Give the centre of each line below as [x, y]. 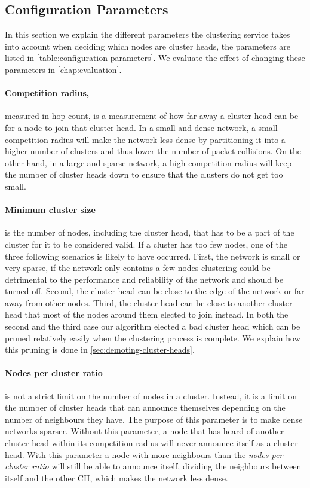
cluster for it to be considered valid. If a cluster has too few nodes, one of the [146, 244]
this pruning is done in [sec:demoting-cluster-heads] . [100, 350]
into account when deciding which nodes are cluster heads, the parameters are [148, 46]
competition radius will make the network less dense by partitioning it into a [145, 139]
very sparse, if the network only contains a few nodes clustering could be [138, 268]
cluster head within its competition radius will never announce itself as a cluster [151, 443]
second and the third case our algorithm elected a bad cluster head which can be [153, 326]
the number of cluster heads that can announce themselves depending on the [145, 408]
